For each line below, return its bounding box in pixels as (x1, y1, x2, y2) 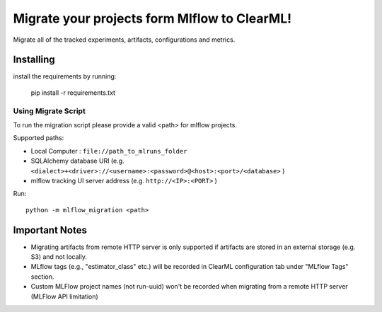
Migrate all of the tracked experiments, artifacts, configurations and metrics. (13, 35, 236, 44)
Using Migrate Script (13, 106, 86, 116)
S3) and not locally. (30, 253, 88, 261)
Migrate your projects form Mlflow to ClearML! (13, 11, 292, 26)
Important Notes (13, 224, 88, 236)
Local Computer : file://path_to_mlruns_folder (30, 146, 187, 155)
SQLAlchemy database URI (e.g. (30, 156, 125, 166)
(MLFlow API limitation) (30, 292, 98, 301)
